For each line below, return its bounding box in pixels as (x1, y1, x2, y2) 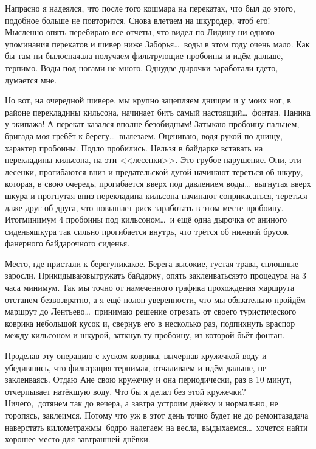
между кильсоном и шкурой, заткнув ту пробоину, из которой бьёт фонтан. (5, 329, 285, 341)
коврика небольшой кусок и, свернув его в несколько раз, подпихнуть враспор (5, 316, 295, 329)
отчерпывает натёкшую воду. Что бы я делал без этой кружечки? (5, 385, 246, 397)
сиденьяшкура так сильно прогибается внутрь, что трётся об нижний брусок (5, 224, 289, 237)
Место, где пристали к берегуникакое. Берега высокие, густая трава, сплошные (5, 257, 299, 270)
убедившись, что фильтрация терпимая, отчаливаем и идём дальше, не (5, 361, 267, 374)
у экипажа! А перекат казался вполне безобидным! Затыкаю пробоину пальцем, (5, 117, 300, 130)
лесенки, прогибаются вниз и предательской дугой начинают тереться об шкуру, (5, 165, 303, 178)
